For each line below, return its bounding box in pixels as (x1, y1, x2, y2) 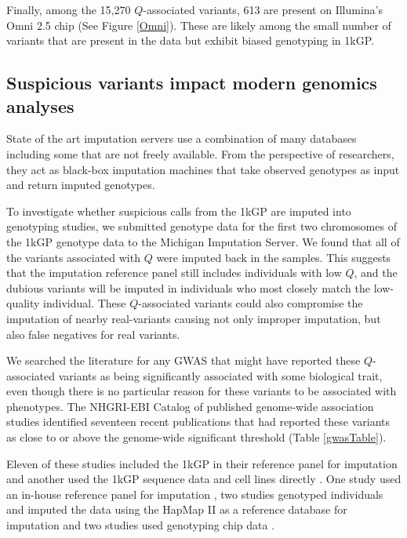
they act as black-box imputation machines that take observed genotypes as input (6, 161, 400, 177)
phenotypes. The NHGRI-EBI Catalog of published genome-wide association (6, 398, 374, 414)
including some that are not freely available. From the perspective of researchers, (6, 145, 394, 162)
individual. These (43, 295, 126, 311)
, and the (354, 264, 398, 281)
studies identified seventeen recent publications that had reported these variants (6, 413, 391, 430)
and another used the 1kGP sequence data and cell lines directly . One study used (6, 471, 402, 487)
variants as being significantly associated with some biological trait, (58, 367, 383, 384)
